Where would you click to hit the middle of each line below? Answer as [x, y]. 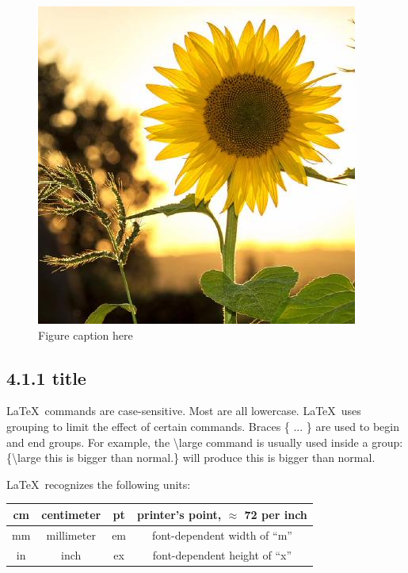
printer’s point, [179, 514]
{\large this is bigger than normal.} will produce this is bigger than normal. [191, 458]
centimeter [71, 514]
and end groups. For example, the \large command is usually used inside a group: [205, 442]
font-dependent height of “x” [222, 554]
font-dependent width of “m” [222, 535]
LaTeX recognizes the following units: [99, 484]
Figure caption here [86, 335]
